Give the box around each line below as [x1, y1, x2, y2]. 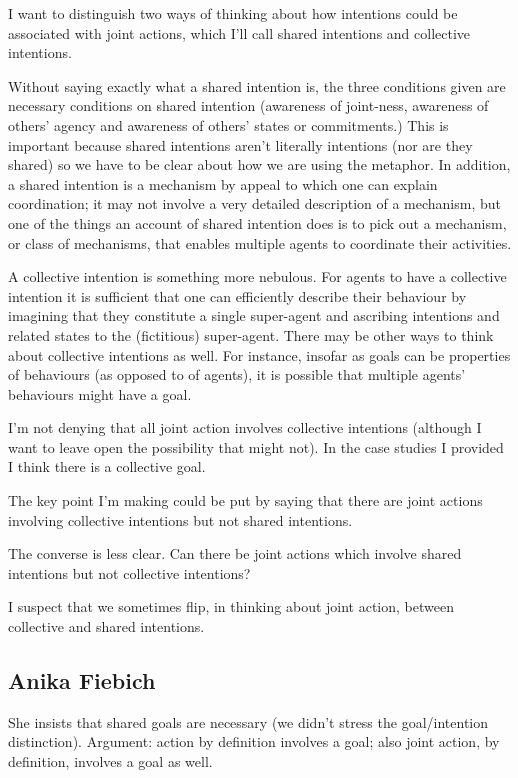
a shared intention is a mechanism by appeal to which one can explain [8, 173, 438, 194]
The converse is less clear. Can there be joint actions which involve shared [8, 543, 462, 564]
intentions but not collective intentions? [8, 562, 251, 583]
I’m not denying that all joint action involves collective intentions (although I [8, 417, 482, 438]
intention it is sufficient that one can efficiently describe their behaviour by [8, 285, 467, 306]
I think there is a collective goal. [8, 456, 206, 477]
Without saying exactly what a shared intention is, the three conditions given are [8, 75, 506, 96]
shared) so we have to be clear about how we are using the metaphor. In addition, [8, 154, 511, 175]
